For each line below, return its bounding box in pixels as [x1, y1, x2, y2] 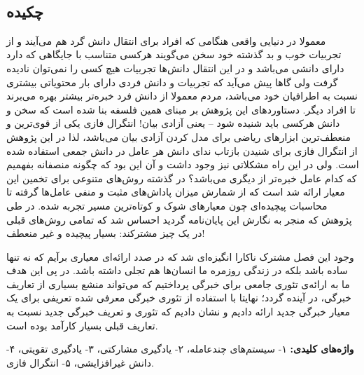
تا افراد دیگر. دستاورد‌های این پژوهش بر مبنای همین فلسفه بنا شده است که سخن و [6, 102, 356, 116]
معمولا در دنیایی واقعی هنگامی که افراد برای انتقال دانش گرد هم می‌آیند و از [6, 33, 326, 48]
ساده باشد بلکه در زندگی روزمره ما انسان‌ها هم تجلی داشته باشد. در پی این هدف [6, 263, 348, 278]
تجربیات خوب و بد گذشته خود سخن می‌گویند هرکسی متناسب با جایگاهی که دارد [6, 47, 342, 62]
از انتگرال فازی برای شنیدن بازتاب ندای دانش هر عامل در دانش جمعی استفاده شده [6, 143, 358, 158]
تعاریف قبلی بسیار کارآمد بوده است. [6, 318, 158, 332]
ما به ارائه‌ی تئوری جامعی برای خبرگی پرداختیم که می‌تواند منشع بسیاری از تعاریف [6, 276, 350, 291]
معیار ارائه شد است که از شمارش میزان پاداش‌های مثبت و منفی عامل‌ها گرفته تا [6, 184, 345, 199]
